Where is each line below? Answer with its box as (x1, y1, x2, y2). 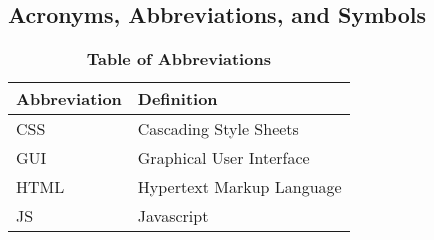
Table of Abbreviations (86, 47, 271, 71)
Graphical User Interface (137, 146, 310, 170)
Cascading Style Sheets (137, 117, 299, 141)
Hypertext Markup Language (137, 175, 342, 199)
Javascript (137, 204, 209, 228)
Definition (137, 87, 218, 111)
